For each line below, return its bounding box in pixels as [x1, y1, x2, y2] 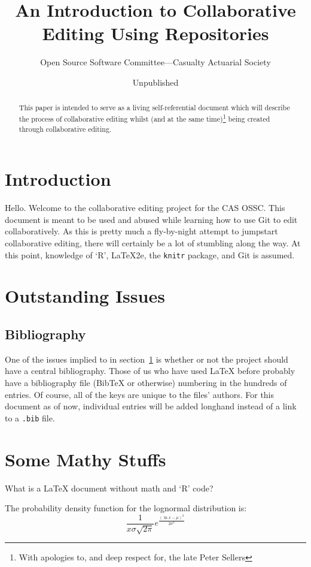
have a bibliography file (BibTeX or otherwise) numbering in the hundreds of [5, 376, 287, 388]
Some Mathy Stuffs [5, 447, 166, 471]
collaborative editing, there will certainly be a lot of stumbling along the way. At [5, 236, 301, 249]
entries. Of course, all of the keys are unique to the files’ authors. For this [5, 388, 275, 400]
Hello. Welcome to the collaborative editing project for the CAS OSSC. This [5, 201, 285, 214]
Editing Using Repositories [42, 21, 269, 46]
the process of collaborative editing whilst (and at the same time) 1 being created [19, 111, 270, 123]
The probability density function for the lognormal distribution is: [5, 502, 247, 514]
